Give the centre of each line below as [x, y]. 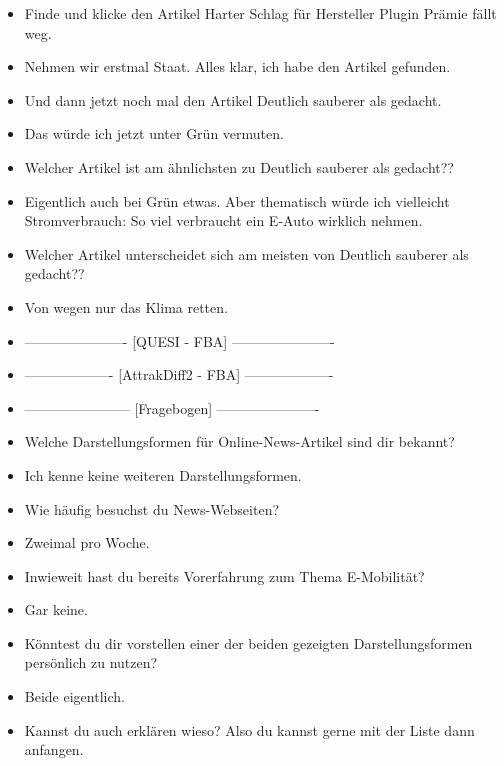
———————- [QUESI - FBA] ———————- [179, 340]
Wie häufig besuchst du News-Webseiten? [152, 508]
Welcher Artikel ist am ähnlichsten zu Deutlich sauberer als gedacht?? [239, 166]
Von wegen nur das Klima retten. [126, 306]
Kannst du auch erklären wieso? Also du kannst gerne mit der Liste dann [249, 729]
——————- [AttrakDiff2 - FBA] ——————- [179, 374]
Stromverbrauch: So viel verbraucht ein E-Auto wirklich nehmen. [223, 220]
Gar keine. [56, 609]
